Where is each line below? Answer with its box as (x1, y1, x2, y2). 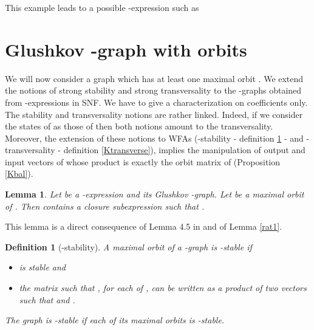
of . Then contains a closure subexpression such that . (5, 199, 205, 212)
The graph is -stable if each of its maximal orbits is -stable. (5, 314, 225, 326)
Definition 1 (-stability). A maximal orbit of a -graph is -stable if (5, 240, 252, 253)
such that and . (19, 293, 75, 306)
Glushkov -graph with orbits (5, 36, 247, 61)
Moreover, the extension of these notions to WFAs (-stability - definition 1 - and (5, 131, 304, 144)
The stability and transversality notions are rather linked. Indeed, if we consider (5, 108, 303, 120)
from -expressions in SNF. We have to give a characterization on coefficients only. (5, 95, 308, 108)
